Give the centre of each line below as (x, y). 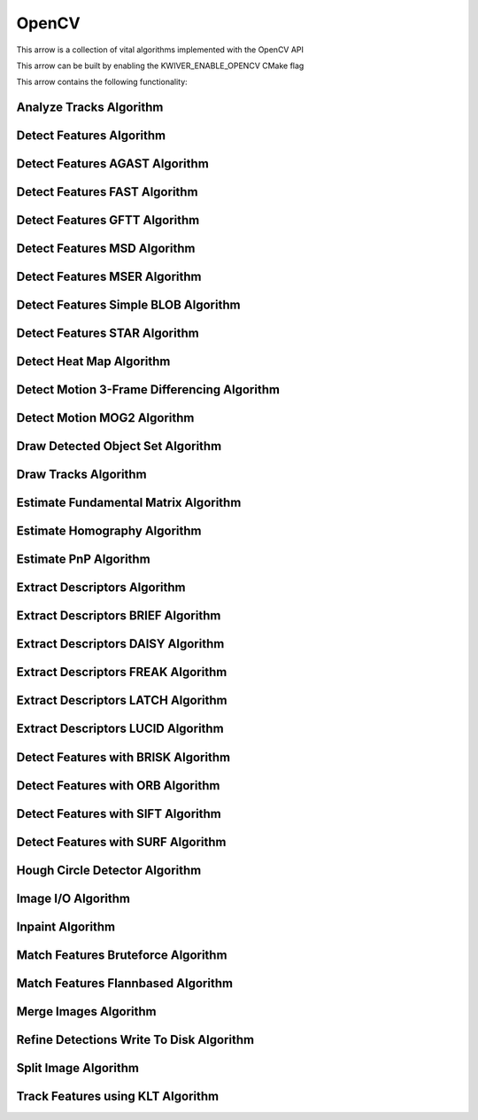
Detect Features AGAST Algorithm (113, 164)
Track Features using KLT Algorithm (118, 1096)
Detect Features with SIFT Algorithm (119, 814)
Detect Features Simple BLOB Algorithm (128, 305)
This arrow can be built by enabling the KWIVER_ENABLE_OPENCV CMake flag (160, 66)
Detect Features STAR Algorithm (108, 334)
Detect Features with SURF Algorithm (121, 842)
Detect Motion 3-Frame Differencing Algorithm (148, 390)
